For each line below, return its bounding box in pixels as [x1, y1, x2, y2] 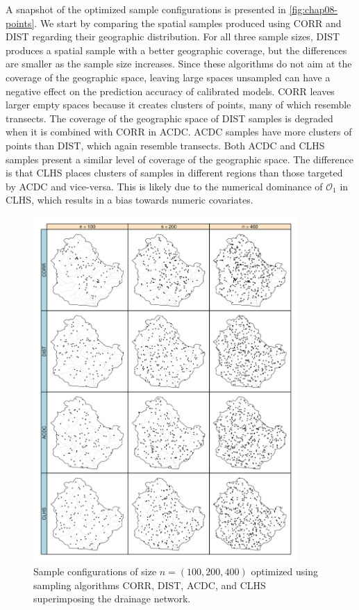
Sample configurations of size [33, 564, 157, 578]
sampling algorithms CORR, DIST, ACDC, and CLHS [33, 577, 266, 592]
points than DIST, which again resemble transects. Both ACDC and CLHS [6, 138, 325, 152]
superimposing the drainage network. [33, 591, 191, 606]
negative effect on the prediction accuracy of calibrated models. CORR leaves [6, 83, 335, 98]
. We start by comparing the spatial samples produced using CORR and [34, 15, 342, 30]
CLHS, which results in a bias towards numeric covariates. [6, 192, 253, 207]
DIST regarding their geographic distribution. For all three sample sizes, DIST [6, 29, 340, 44]
